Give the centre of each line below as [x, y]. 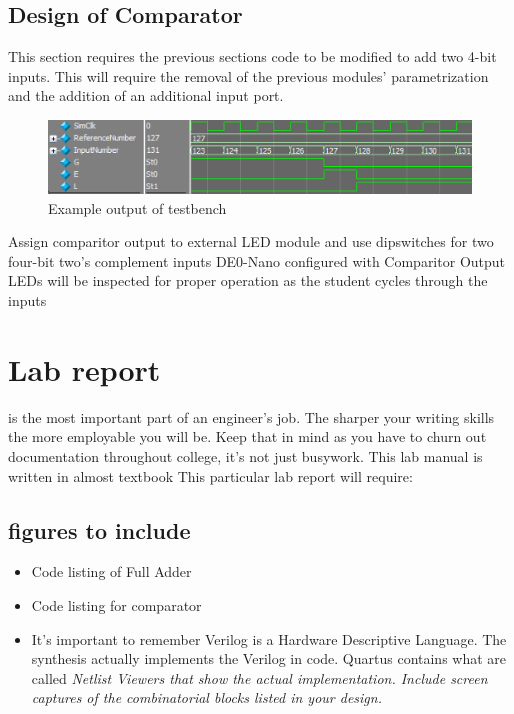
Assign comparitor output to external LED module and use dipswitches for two [251, 241]
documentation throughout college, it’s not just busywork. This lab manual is [245, 455]
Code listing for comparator [116, 604]
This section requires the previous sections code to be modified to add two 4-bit [252, 56]
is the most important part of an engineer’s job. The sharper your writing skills [251, 416]
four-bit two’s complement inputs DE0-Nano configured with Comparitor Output [257, 260]
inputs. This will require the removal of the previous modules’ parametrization [248, 75]
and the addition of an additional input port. [146, 95]
